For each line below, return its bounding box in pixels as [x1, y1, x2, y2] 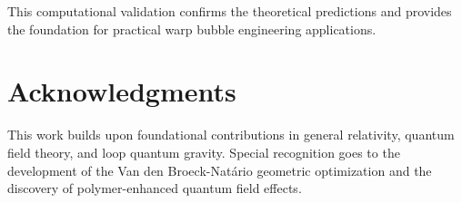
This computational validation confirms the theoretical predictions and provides [7, 2, 452, 20]
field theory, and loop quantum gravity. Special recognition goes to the [7, 142, 400, 161]
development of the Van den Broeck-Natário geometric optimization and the [7, 160, 432, 179]
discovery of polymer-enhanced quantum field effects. [7, 179, 302, 198]
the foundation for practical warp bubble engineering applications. [7, 19, 377, 38]
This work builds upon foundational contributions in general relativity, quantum [7, 125, 455, 144]
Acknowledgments [7, 72, 236, 110]
